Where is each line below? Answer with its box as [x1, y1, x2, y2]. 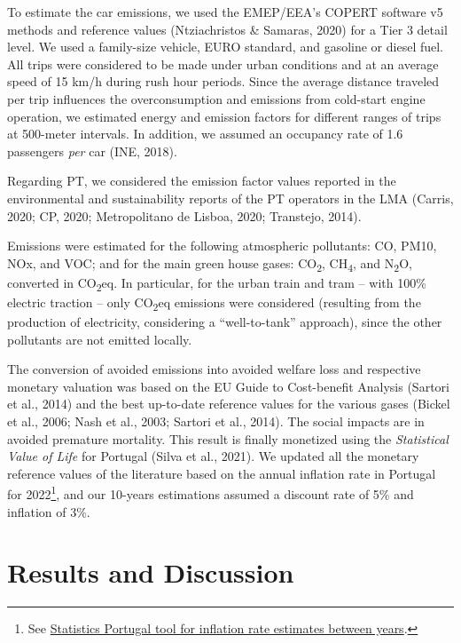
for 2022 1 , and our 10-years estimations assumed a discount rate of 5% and [7, 482, 414, 504]
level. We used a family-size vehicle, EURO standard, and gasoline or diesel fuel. [7, 37, 443, 56]
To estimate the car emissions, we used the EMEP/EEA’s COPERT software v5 [7, 3, 443, 20]
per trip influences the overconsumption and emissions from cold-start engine [7, 89, 426, 107]
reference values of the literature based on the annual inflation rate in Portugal [7, 464, 436, 482]
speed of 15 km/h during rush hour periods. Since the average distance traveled [7, 72, 440, 91]
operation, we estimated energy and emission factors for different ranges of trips [7, 107, 441, 125]
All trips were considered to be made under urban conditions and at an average [7, 54, 439, 73]
